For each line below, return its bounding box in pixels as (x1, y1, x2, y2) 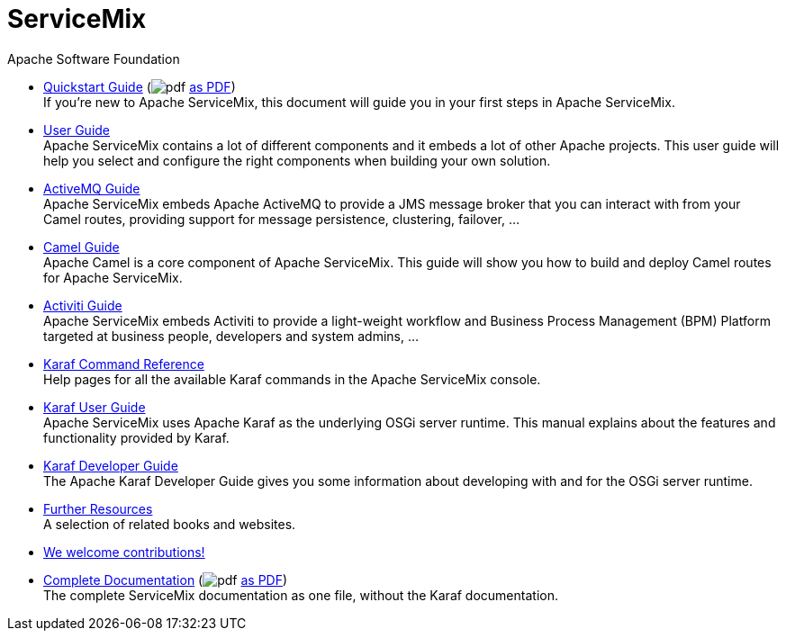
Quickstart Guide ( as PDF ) (43, 78, 236, 94)
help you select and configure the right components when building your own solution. (43, 152, 551, 168)
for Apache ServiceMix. (43, 269, 183, 285)
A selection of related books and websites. (43, 516, 296, 532)
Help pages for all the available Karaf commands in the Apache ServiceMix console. (43, 371, 541, 387)
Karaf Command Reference (43, 355, 204, 372)
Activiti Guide (43, 297, 122, 313)
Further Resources (43, 500, 153, 517)
